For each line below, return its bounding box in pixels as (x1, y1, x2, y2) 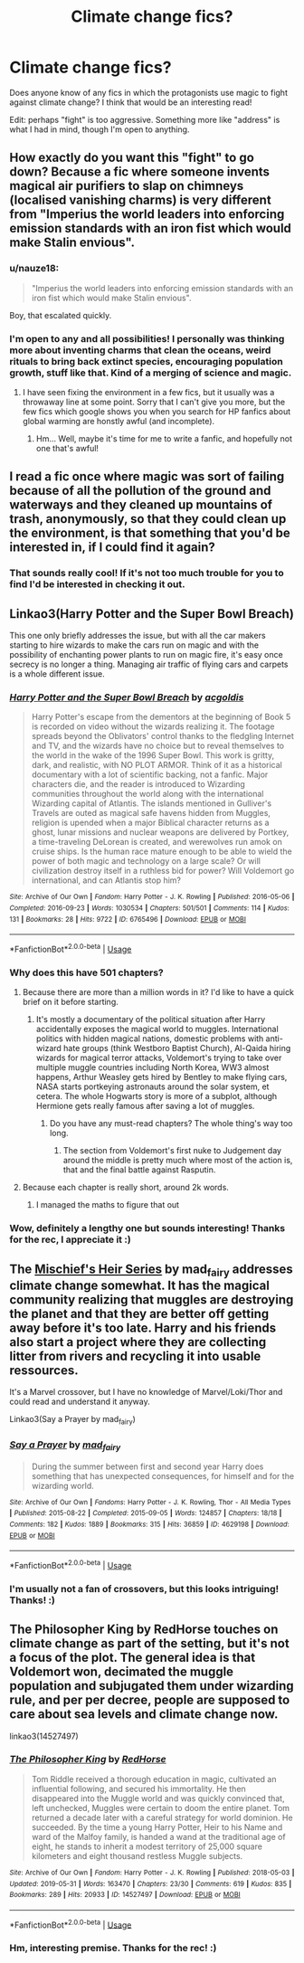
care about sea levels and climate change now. (9, 1707, 279, 1722)
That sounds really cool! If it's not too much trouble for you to (9, 567, 284, 580)
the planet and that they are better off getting (9, 1305, 270, 1322)
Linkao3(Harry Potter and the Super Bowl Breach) (9, 606, 294, 621)
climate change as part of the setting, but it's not (9, 1636, 290, 1652)
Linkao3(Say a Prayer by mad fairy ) (9, 1414, 136, 1427)
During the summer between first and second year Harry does (31, 1461, 264, 1472)
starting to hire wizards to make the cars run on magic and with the (9, 640, 260, 650)
